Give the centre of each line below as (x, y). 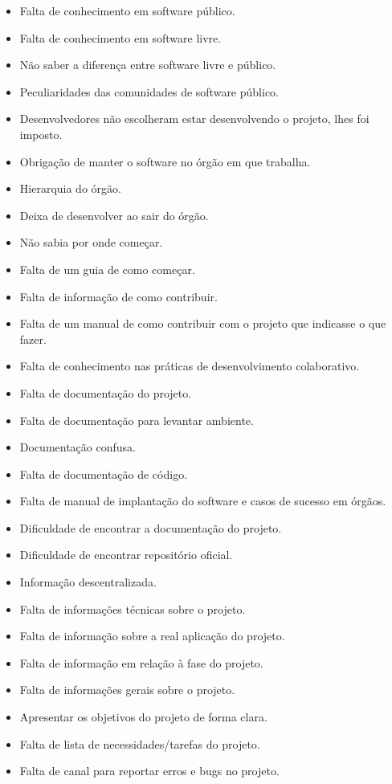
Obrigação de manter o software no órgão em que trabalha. (165, 161)
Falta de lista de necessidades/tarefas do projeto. (140, 743)
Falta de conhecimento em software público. (127, 10)
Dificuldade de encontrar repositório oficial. (126, 555)
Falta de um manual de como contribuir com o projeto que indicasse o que (203, 323)
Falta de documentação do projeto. (106, 392)
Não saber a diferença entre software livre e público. (148, 65)
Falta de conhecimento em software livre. (120, 37)
